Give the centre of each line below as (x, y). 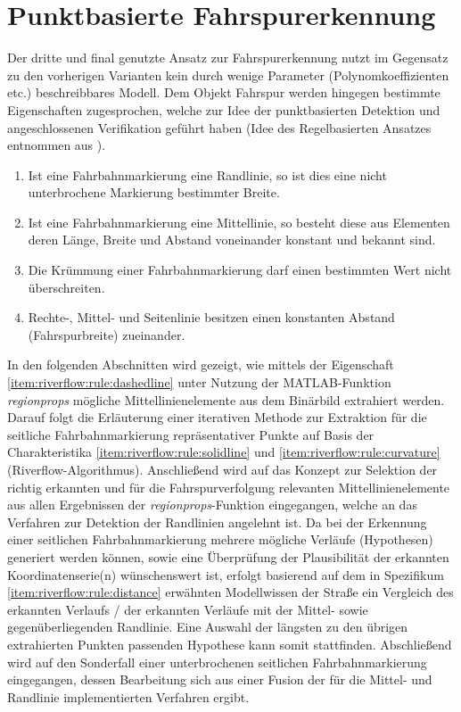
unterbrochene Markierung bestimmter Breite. (154, 192)
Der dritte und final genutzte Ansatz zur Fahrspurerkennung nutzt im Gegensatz (228, 58)
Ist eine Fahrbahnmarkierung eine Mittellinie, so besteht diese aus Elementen (239, 222)
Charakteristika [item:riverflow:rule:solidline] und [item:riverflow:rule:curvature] (224, 452)
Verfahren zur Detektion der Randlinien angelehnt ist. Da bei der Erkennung (217, 522)
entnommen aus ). (57, 145)
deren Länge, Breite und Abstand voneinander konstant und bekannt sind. (232, 240)
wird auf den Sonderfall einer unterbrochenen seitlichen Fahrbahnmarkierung (217, 662)
